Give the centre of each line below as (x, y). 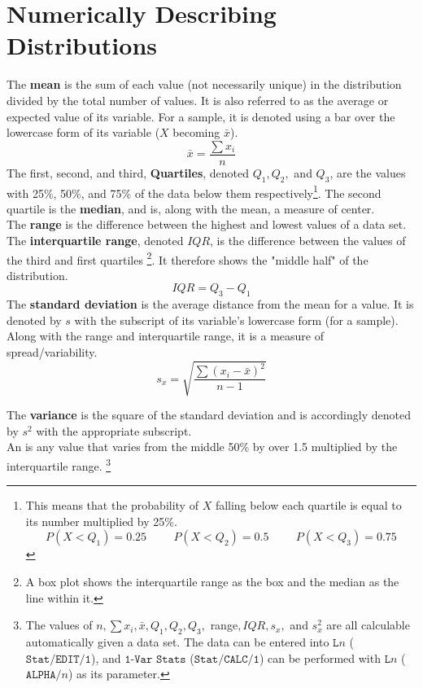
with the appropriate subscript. (114, 430)
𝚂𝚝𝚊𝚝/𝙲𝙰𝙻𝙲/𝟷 (227, 659)
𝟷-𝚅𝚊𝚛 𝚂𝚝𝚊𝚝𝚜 (155, 659)
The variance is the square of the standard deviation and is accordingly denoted (209, 415)
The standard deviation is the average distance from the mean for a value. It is (210, 304)
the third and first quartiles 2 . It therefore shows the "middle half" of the (188, 258)
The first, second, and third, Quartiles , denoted (128, 172)
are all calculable (368, 625)
